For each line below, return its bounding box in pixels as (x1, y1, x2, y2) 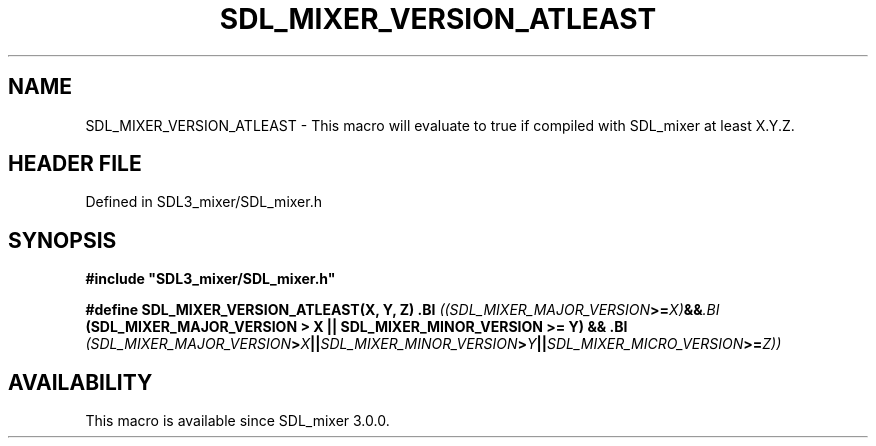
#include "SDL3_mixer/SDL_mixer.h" (85, 270, 336, 288)
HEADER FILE (8, 151, 142, 177)
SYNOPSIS (8, 227, 117, 253)
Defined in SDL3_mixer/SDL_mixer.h (85, 193, 322, 211)
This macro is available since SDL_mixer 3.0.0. (85, 412, 390, 430)
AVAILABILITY (8, 369, 153, 395)
